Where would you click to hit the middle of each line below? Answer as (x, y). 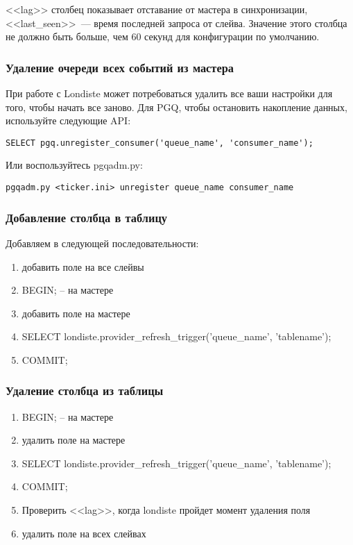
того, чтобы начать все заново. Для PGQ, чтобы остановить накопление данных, (176, 107)
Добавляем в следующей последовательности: (102, 243)
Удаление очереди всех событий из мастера (120, 67)
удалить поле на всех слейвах (84, 533)
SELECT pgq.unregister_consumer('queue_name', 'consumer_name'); (160, 143)
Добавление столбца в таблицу (87, 217)
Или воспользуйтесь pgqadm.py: (74, 165)
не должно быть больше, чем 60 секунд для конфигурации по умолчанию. (163, 36)
